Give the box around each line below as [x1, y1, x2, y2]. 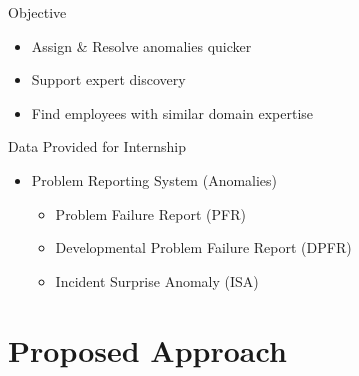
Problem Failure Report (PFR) [55, 203, 246, 224]
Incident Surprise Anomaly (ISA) [55, 270, 259, 291]
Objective [8, 2, 67, 22]
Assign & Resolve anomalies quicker [31, 35, 252, 56]
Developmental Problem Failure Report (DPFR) [55, 237, 352, 258]
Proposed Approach [8, 329, 287, 370]
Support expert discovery [31, 69, 186, 90]
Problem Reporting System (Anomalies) [31, 169, 278, 190]
